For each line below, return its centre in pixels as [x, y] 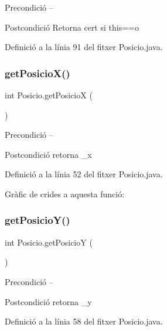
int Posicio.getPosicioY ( [49, 242]
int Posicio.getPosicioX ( [49, 95]
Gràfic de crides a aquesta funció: [65, 193]
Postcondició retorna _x [48, 154]
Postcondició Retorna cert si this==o [72, 27]
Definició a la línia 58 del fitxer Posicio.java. [84, 321]
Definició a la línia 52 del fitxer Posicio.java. [84, 174]
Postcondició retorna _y [48, 301]
